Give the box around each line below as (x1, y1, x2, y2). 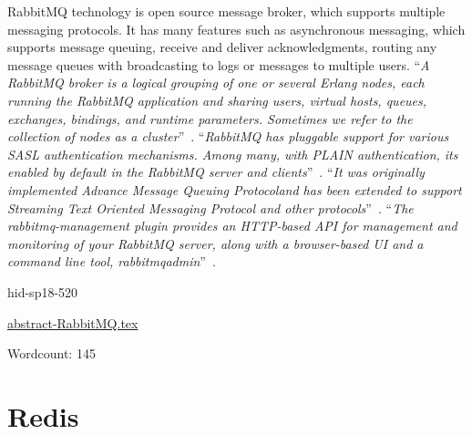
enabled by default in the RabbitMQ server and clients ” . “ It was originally (7, 162, 425, 181)
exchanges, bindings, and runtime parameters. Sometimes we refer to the (7, 109, 413, 128)
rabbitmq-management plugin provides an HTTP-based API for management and (7, 216, 457, 235)
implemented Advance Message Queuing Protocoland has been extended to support (7, 180, 462, 199)
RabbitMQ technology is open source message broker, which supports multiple (7, 2, 446, 20)
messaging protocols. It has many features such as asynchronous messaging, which (7, 19, 466, 38)
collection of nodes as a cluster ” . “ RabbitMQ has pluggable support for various (7, 127, 449, 146)
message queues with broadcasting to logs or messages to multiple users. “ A (7, 55, 430, 74)
